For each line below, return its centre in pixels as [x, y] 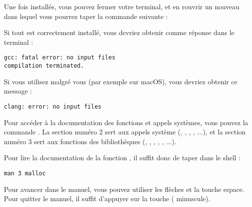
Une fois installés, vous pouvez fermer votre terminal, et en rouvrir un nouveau [122, 6]
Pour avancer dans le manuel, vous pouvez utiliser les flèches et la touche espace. [124, 189]
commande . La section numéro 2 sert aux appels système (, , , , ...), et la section [125, 132]
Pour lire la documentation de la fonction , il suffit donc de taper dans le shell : [122, 158]
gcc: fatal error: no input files [60, 58]
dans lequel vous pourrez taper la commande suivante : [86, 16]
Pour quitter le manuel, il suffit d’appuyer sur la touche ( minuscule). [107, 198]
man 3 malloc [25, 173]
